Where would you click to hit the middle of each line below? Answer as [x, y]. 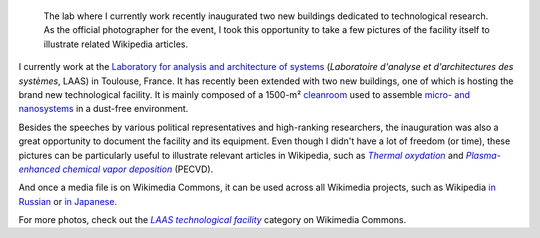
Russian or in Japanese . [68, 201]
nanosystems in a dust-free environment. [103, 109]
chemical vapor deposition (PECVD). [138, 169]
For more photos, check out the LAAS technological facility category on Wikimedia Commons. [212, 220]
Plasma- [483, 155]
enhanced [39, 169]
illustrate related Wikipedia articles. [116, 44]
